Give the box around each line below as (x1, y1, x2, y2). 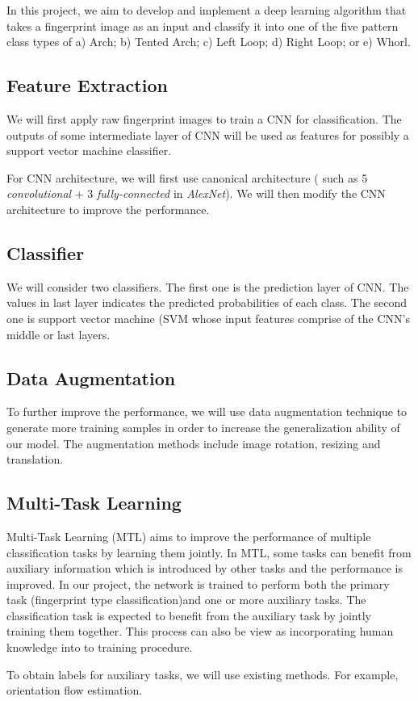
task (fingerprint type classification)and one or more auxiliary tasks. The (6, 591, 366, 608)
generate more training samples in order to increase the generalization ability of (6, 418, 400, 435)
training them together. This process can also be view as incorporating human (6, 623, 394, 640)
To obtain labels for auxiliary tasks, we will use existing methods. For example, (6, 665, 399, 682)
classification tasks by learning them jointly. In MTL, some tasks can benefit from (6, 544, 412, 560)
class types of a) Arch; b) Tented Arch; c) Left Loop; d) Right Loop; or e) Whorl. (6, 33, 411, 50)
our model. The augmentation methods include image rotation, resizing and (6, 434, 381, 451)
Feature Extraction (6, 73, 168, 98)
